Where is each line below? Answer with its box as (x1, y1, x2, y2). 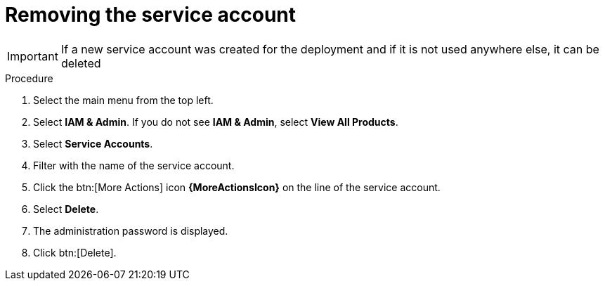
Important (7, 48, 58, 63)
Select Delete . (33, 202, 99, 215)
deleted (60, 56, 101, 70)
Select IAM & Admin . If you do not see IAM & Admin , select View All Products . (33, 115, 398, 128)
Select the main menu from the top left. (33, 93, 214, 106)
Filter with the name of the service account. (33, 159, 235, 171)
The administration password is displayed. (33, 224, 228, 237)
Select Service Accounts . (33, 137, 153, 150)
